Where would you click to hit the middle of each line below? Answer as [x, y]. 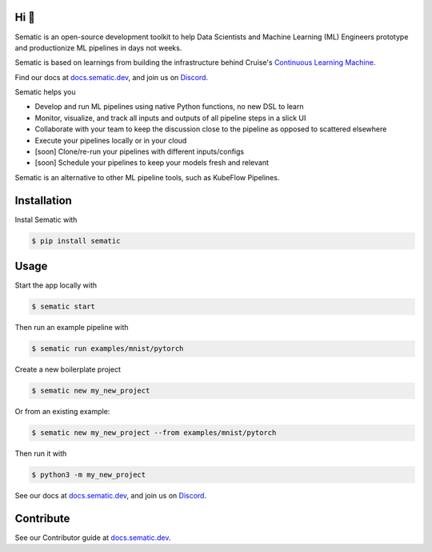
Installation [43, 200]
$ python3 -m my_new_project [89, 475]
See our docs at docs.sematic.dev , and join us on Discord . [111, 496]
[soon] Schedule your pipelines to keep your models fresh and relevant [152, 163]
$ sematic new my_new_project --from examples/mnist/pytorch [154, 433]
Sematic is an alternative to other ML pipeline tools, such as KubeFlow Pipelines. [147, 177]
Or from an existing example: [62, 412]
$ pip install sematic [76, 241]
